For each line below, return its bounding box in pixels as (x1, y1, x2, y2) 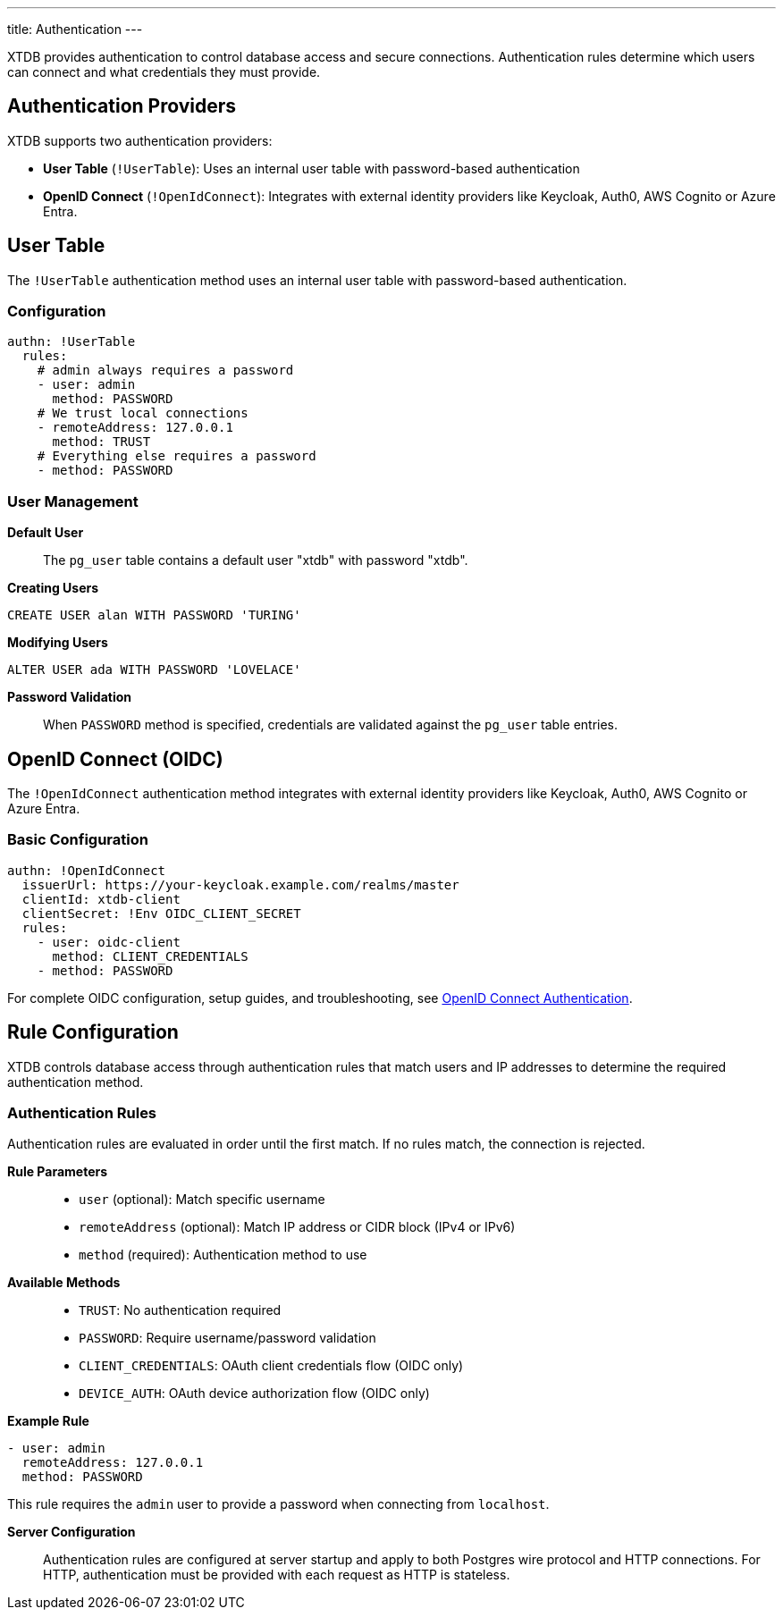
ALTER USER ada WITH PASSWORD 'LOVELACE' (7, 662, 301, 678)
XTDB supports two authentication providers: (7, 132, 273, 148)
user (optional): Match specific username (79, 1192, 325, 1208)
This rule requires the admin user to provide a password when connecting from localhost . (7, 1496, 550, 1512)
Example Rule (7, 1413, 89, 1429)
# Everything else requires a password (37, 449, 316, 464)
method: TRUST (52, 434, 151, 450)
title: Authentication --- (7, 21, 143, 37)
